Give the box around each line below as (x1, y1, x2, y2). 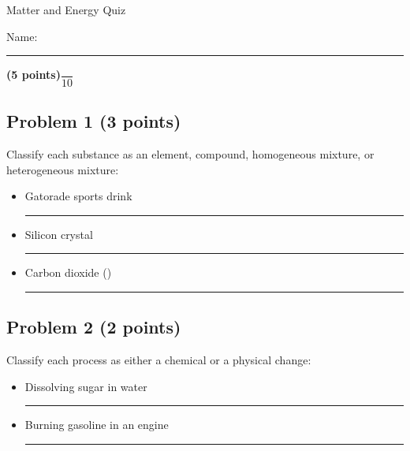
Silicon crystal (24, 225, 93, 242)
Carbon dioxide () (24, 264, 112, 281)
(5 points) (6, 66, 61, 83)
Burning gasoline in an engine (24, 416, 169, 433)
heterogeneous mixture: (6, 161, 119, 177)
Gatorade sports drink (24, 188, 132, 204)
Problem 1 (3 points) (6, 109, 181, 133)
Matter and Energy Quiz (6, 2, 126, 17)
